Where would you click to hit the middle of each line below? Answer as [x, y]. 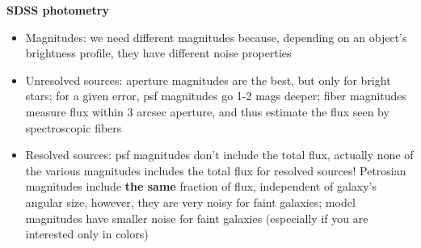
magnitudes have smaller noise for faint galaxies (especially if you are [197, 218]
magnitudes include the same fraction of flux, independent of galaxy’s [201, 186]
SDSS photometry [58, 10]
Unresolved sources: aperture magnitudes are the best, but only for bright [208, 80]
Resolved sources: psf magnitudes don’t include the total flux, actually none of [219, 155]
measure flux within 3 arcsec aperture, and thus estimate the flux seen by [207, 111]
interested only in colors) [87, 234]
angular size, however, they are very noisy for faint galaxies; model [190, 202]
